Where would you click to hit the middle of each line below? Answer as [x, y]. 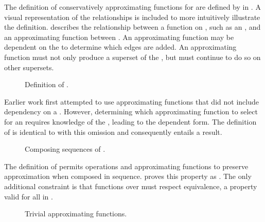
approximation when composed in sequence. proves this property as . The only [128, 176]
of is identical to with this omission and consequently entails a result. [113, 132]
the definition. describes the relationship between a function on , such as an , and [132, 27]
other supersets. [29, 67]
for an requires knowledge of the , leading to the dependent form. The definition [130, 121]
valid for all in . [29, 196]
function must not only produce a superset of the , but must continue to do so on [132, 57]
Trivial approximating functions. [76, 214]
